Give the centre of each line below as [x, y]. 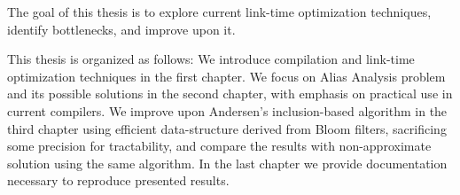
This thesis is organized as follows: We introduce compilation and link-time [211, 59]
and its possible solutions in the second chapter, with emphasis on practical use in [230, 94]
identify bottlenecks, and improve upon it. [121, 29]
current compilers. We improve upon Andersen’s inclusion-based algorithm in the [227, 110]
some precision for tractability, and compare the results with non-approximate [219, 146]
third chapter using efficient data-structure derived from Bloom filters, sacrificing [227, 128]
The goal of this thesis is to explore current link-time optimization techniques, [219, 12]
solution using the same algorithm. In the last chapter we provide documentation [227, 163]
